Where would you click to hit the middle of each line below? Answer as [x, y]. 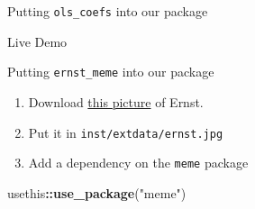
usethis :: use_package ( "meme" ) [97, 192]
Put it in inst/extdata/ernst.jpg [126, 132]
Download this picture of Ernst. [116, 101]
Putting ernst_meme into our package [111, 72]
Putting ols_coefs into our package [108, 11]
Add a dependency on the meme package [138, 163]
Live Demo [37, 41]
